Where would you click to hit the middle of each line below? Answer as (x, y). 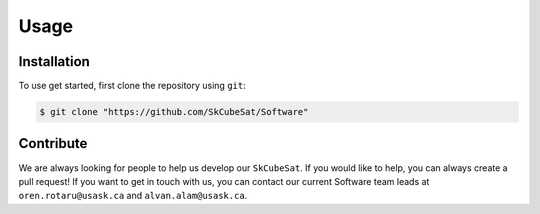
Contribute (53, 143)
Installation (54, 61)
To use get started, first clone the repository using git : (132, 86)
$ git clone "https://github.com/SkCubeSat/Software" (174, 112)
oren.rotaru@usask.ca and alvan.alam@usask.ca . (133, 196)
